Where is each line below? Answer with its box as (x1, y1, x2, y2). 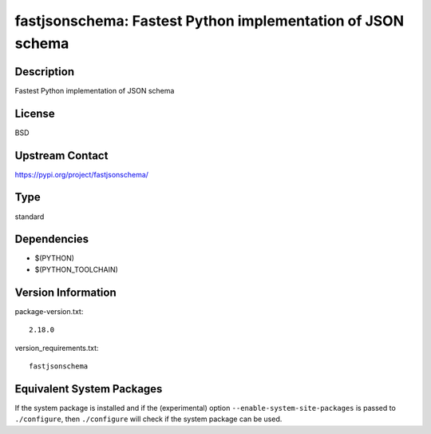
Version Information (14, 285, 117, 299)
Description (14, 65, 75, 78)
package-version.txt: (14, 306, 84, 316)
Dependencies (14, 233, 89, 246)
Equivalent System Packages (14, 382, 163, 396)
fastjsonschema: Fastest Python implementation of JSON (14, 12, 405, 30)
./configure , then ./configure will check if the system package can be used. (14, 414, 283, 424)
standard (14, 212, 45, 221)
